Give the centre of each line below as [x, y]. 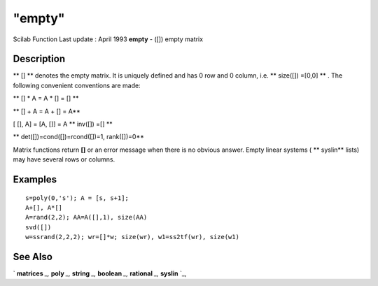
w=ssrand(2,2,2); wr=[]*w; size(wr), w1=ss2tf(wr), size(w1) [132, 237]
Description [39, 59]
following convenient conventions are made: [77, 85]
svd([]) [38, 227]
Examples [35, 179]
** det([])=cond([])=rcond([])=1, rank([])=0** [79, 137]
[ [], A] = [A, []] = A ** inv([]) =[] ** [63, 124]
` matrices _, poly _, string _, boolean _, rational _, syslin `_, [100, 273]
